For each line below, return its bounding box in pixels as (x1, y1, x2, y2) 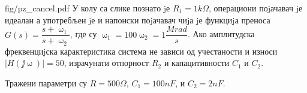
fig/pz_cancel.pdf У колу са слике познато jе (5, 2, 170, 14)
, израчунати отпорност (64, 56, 149, 69)
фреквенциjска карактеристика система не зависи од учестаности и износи (5, 44, 278, 57)
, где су (70, 28, 97, 40)
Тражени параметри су (5, 76, 88, 89)
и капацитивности (164, 56, 230, 69)
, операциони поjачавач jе (209, 2, 303, 14)
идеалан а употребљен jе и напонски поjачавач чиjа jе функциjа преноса (5, 13, 270, 26)
